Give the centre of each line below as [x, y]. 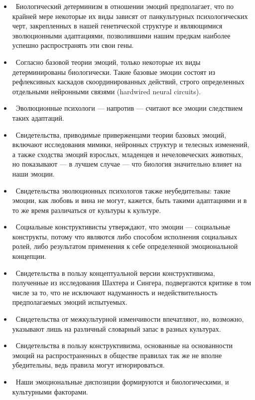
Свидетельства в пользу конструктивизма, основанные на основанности [124, 345]
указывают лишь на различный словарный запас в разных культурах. [117, 328]
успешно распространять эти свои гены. [73, 45]
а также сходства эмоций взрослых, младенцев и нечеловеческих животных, [127, 154]
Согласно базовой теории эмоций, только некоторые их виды [108, 62]
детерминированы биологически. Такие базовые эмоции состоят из [114, 72]
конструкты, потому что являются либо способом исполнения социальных [125, 236]
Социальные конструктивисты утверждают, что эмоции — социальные [123, 227]
